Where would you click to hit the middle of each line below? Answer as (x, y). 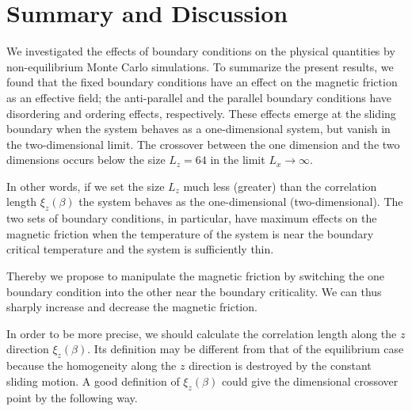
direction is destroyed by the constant (280, 365)
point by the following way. (72, 397)
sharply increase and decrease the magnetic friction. (132, 307)
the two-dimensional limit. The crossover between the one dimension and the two (203, 144)
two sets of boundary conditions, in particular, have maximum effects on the (192, 218)
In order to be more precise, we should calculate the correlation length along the (202, 333)
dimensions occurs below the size (86, 160)
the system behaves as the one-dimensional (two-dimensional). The (241, 202)
